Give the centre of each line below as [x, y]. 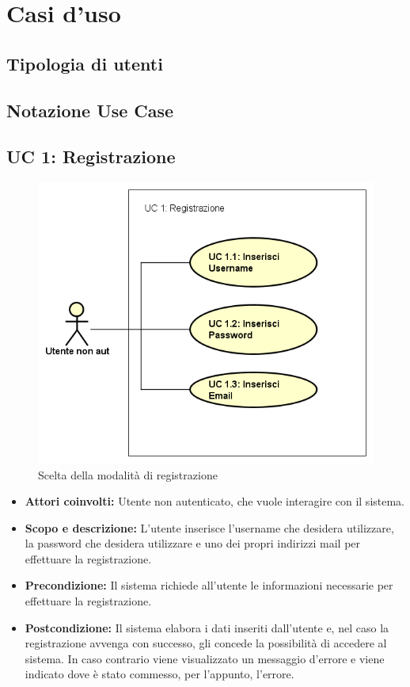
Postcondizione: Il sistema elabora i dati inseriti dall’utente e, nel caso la [207, 627]
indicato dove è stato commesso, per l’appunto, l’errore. [159, 674]
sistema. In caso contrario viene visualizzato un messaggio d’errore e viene [205, 658]
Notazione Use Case [90, 110]
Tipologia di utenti [85, 63]
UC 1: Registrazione [91, 156]
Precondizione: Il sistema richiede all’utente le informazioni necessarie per [209, 585]
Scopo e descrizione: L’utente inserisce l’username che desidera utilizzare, [209, 527]
